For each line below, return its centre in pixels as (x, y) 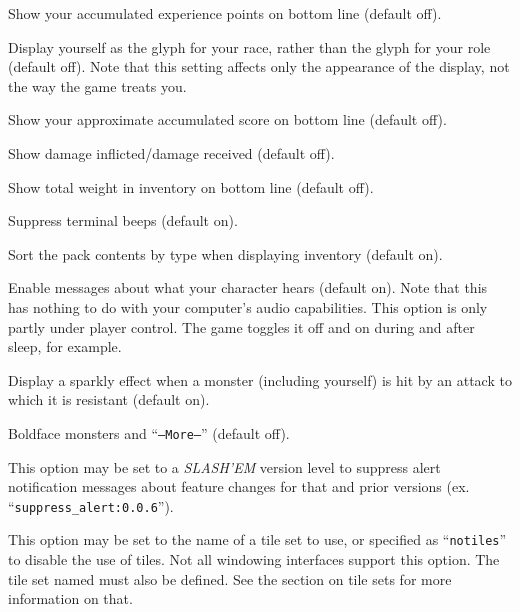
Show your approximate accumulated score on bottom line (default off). (227, 119)
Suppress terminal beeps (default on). (123, 220)
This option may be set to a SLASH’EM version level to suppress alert (224, 466)
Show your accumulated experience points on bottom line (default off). (225, 13)
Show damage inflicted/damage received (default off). (171, 152)
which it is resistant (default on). (109, 399)
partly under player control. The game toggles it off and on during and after (241, 326)
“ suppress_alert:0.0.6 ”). (91, 505)
